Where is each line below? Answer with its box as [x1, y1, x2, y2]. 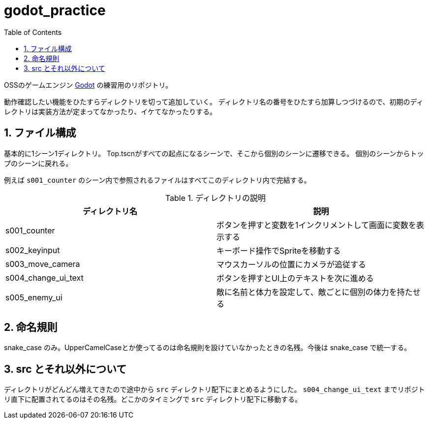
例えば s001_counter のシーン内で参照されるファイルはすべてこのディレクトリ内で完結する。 [4, 175, 311, 184]
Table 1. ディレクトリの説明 [165, 193, 266, 203]
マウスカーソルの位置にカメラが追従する [216, 259, 367, 269]
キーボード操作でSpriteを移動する [216, 245, 341, 256]
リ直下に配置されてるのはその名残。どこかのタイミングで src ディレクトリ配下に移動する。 [4, 395, 302, 404]
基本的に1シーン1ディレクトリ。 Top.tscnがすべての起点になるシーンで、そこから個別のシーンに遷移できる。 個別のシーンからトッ [4, 149, 424, 158]
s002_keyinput [5, 245, 60, 255]
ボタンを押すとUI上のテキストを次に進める [216, 273, 374, 283]
